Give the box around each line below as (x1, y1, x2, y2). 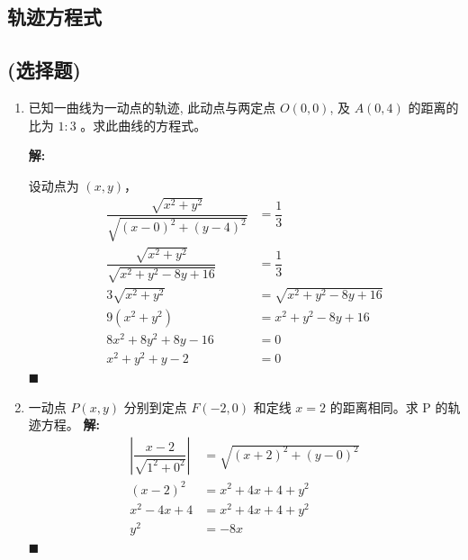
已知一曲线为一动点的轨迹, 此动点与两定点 (28, 97, 276, 116)
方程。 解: (40, 415, 100, 434)
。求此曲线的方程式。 (80, 115, 207, 134)
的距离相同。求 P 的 (329, 397, 448, 416)
